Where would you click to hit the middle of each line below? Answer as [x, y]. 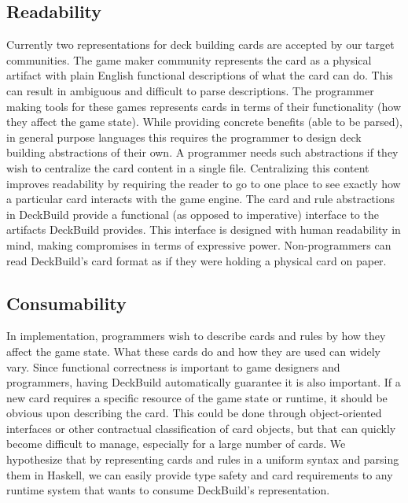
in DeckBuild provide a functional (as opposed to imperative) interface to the [193, 214]
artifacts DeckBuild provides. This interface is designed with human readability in [204, 229]
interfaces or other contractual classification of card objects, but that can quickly [201, 428]
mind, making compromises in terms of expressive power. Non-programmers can [199, 244]
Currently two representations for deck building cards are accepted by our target [200, 44]
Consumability [66, 303]
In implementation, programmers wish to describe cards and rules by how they [196, 336]
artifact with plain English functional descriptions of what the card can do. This [200, 75]
